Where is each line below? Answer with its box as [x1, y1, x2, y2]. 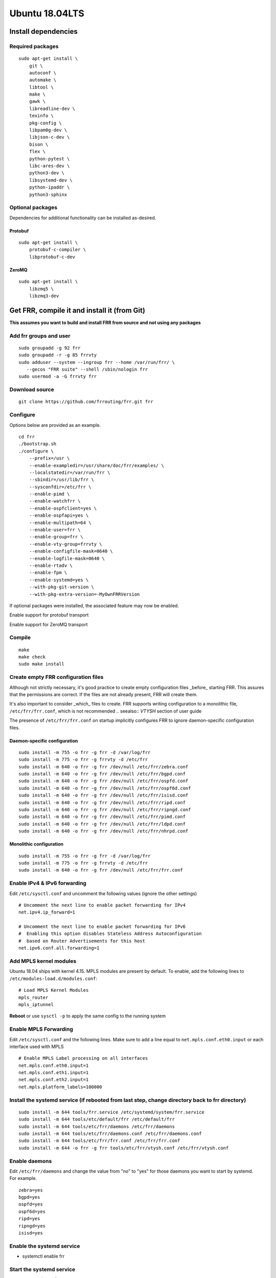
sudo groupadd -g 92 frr [18, 345, 81, 351]
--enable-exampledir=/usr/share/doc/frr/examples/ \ [29, 463, 165, 468]
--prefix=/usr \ [29, 455, 70, 461]
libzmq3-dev [29, 293, 59, 299]
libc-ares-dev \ [29, 163, 70, 169]
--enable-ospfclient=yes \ [29, 505, 97, 511]
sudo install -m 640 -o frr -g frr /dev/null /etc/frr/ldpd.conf [18, 821, 186, 827]
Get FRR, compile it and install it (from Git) [9, 306, 146, 314]
